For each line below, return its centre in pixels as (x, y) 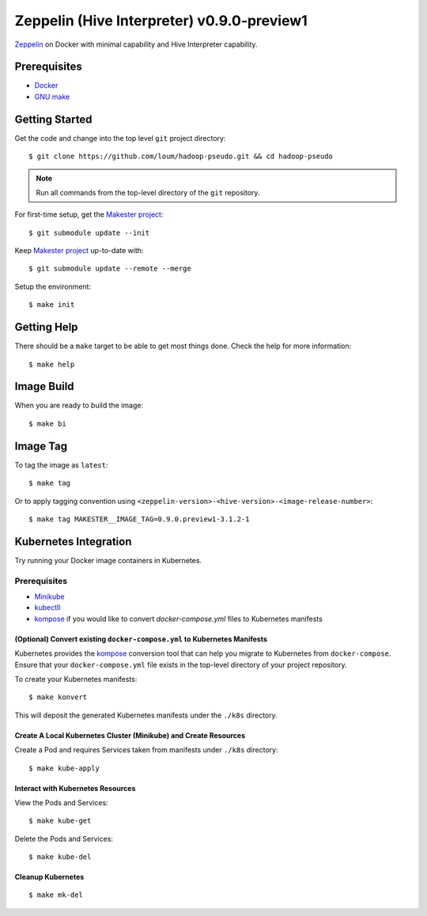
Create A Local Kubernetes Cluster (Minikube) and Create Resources (130, 735)
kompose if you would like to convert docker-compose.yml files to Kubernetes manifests (179, 619)
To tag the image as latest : (61, 465)
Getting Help (46, 327)
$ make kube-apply (64, 768)
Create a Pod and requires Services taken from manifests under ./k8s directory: (146, 750)
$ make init (52, 305)
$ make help (52, 364)
